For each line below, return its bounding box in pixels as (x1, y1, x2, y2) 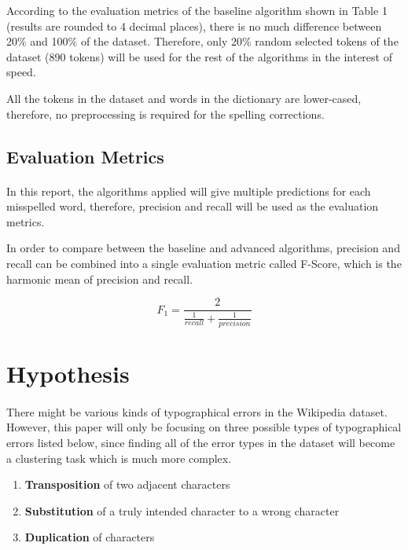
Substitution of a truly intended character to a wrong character (24, 502, 340, 519)
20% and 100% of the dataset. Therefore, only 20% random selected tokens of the (6, 33, 399, 49)
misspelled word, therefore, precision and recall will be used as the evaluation (6, 198, 379, 214)
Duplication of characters (24, 529, 155, 545)
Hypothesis (6, 357, 130, 390)
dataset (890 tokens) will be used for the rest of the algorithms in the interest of (6, 48, 392, 64)
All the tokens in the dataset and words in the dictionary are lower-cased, (6, 90, 362, 106)
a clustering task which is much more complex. (6, 449, 232, 466)
